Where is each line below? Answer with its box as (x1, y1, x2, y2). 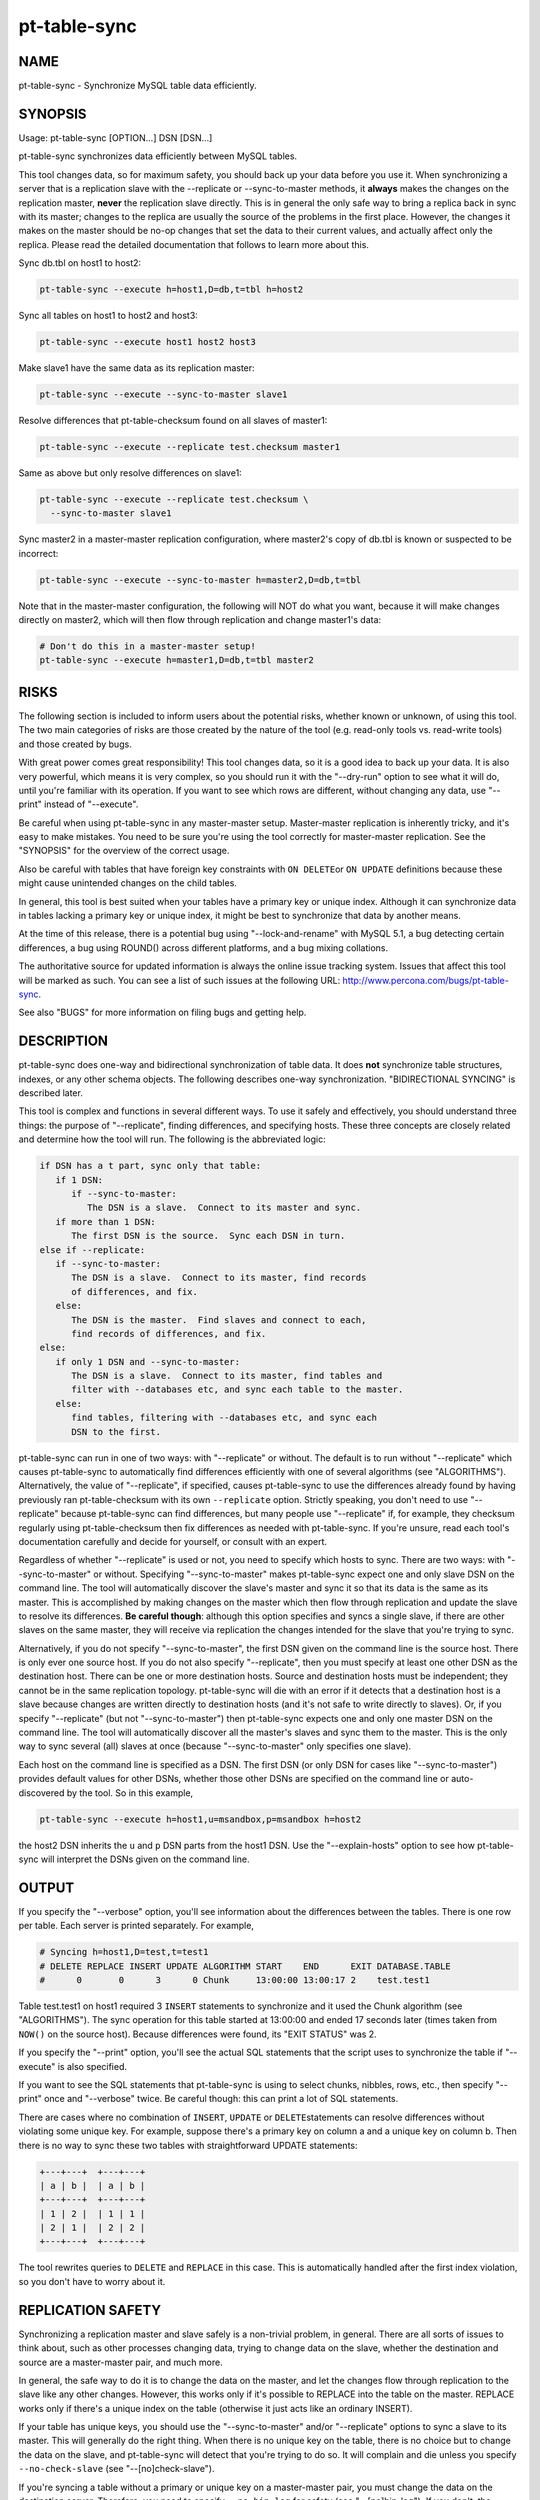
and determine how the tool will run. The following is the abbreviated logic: (18, 1133, 326, 1145)
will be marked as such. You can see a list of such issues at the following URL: (18, 974, 341, 986)
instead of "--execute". (43, 798, 139, 810)
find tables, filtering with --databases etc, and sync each (71, 1412, 378, 1424)
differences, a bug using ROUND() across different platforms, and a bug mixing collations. (18, 941, 389, 954)
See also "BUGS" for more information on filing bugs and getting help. (18, 1006, 307, 1019)
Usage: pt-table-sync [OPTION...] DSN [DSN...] (18, 131, 213, 144)
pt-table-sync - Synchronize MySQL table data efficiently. (18, 80, 257, 92)
